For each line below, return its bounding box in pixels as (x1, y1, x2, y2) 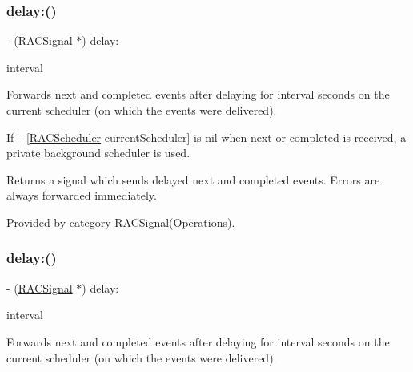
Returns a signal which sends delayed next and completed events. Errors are (6, 171, 380, 188)
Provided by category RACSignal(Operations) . (6, 213, 235, 230)
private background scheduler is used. (6, 144, 190, 161)
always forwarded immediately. (6, 187, 157, 204)
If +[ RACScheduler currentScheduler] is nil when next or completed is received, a (6, 128, 407, 145)
